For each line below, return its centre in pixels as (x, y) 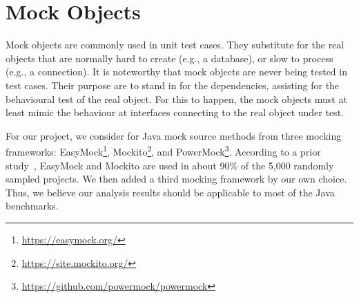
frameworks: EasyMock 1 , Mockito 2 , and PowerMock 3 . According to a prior (163, 150)
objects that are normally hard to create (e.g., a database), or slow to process (169, 58)
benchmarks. (32, 206)
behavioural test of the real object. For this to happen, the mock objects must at (176, 99)
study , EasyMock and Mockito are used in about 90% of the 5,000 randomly (170, 165)
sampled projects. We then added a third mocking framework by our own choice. (176, 179)
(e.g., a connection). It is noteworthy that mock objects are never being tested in (176, 72)
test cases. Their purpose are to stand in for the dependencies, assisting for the (173, 85)
